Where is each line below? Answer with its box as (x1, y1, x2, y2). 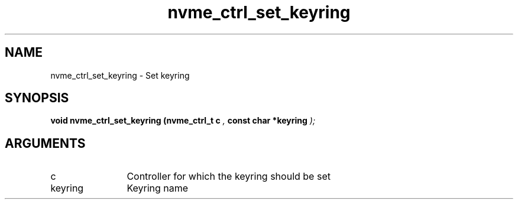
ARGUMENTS (5, 135, 86, 151)
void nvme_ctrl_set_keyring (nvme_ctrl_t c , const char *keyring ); (50, 115, 316, 126)
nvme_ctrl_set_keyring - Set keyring (50, 70, 190, 80)
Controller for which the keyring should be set (127, 170, 331, 183)
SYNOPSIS (5, 90, 69, 106)
